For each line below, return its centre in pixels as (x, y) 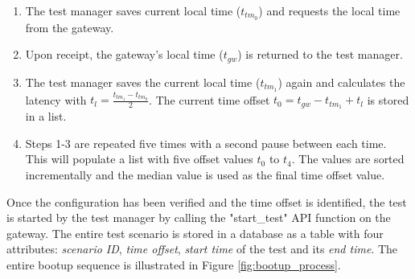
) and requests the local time (329, 10)
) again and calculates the (341, 82)
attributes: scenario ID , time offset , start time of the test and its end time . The (202, 249)
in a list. (46, 116)
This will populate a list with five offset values (139, 159)
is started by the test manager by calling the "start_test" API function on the (199, 217)
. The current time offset (210, 99)
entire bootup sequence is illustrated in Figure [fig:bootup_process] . (174, 265)
